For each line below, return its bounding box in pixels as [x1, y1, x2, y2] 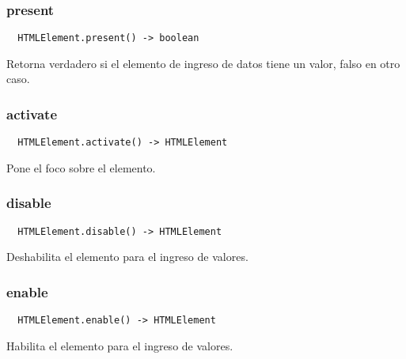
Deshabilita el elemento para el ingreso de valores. [6, 248, 249, 265]
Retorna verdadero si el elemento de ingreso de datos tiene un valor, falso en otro [6, 55, 400, 71]
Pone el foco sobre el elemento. [6, 159, 156, 176]
